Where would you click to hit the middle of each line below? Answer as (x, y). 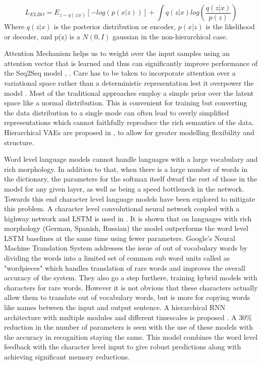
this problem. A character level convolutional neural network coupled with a (122, 208)
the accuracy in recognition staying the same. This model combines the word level (131, 337)
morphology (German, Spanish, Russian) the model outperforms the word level (126, 228)
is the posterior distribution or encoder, (115, 26)
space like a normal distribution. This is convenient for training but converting (126, 103)
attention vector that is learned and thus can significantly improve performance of (131, 63)
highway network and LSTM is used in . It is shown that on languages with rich (128, 218)
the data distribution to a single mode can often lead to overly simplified (117, 112)
